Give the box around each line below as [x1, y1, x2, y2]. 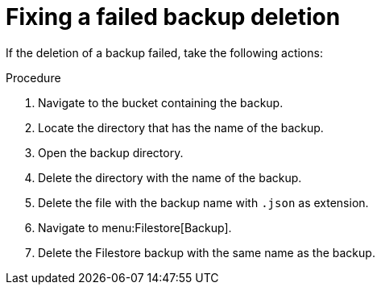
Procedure [6, 70, 61, 85]
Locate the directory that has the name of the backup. [38, 120, 324, 135]
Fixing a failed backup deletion [6, 3, 341, 31]
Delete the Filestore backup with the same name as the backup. [38, 245, 375, 260]
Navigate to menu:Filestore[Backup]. [38, 220, 232, 235]
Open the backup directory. [38, 145, 184, 160]
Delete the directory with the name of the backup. [38, 170, 302, 185]
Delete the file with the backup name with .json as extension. [38, 195, 369, 210]
